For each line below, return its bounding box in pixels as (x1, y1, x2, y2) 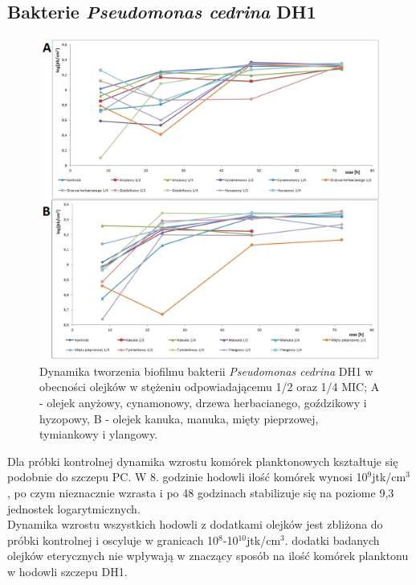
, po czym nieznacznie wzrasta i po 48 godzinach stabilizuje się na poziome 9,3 (7, 484, 394, 501)
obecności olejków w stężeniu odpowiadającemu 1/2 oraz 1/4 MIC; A (39, 378, 380, 395)
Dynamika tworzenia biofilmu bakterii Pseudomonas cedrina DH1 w (39, 362, 373, 379)
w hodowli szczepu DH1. (7, 562, 128, 579)
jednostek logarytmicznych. (7, 500, 141, 517)
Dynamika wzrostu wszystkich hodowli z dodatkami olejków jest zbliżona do (7, 516, 383, 533)
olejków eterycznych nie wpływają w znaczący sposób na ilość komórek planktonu (7, 547, 409, 564)
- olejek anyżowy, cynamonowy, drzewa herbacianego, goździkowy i (39, 393, 367, 410)
